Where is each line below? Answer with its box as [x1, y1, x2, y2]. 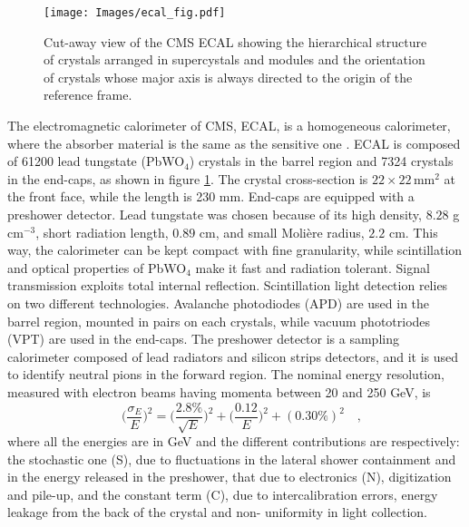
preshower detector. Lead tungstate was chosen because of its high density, [7, 205, 422, 223]
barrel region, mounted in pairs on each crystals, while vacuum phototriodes [7, 311, 431, 330]
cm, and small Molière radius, [199, 222, 365, 241]
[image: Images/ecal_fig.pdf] [44, 6, 226, 19]
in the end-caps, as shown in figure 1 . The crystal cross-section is [7, 169, 368, 188]
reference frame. [44, 85, 132, 104]
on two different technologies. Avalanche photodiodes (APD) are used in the [7, 293, 430, 312]
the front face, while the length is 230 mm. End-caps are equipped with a [7, 187, 415, 206]
